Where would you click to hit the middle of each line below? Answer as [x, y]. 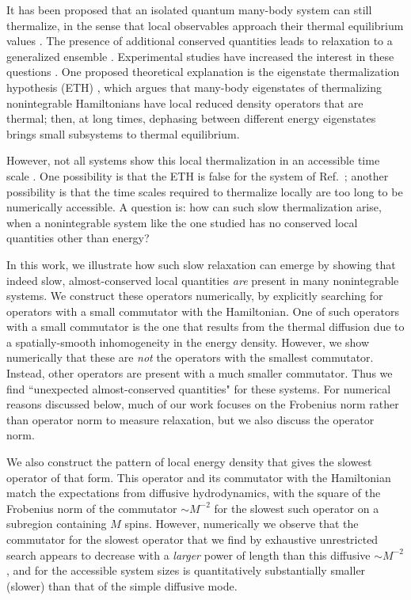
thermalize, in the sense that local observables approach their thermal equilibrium [205, 25]
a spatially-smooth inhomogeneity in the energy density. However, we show [188, 342]
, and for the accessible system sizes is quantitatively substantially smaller [186, 570]
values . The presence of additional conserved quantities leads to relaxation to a [200, 41]
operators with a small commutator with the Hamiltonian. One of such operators [203, 311]
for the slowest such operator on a [297, 508]
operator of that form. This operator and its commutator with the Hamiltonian [199, 477]
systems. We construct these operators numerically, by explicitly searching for [195, 296]
